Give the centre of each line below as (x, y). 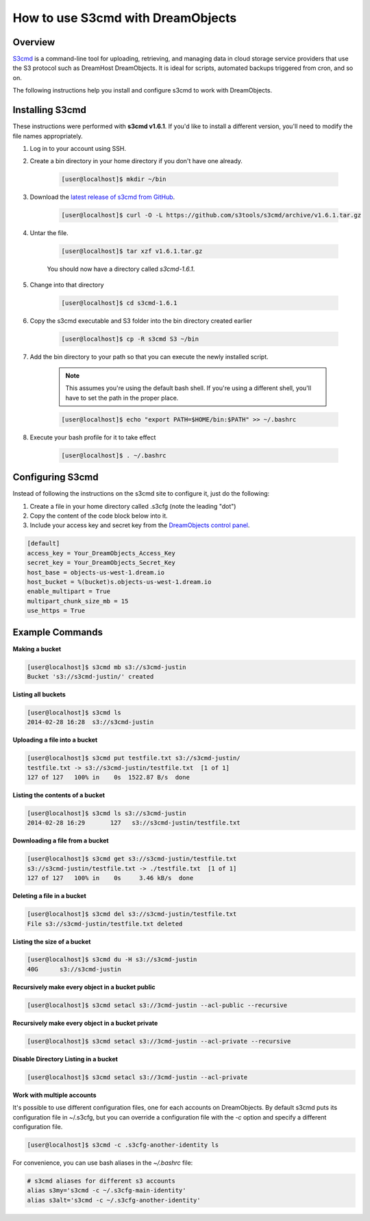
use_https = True (56, 611)
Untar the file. (49, 233)
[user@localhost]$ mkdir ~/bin (114, 179)
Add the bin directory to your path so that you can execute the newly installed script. (149, 356)
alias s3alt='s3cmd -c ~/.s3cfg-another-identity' (114, 1200)
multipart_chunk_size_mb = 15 (78, 601)
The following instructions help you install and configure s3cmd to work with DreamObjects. (143, 90)
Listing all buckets (39, 694)
